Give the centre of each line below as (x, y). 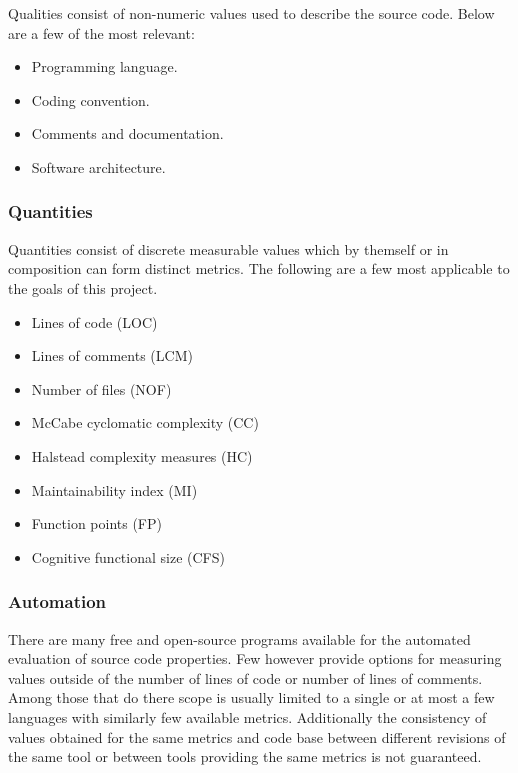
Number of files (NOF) (101, 388)
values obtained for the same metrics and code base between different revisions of (257, 736)
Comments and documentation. (127, 133)
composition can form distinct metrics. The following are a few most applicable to (259, 268)
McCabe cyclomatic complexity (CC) (145, 422)
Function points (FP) (96, 523)
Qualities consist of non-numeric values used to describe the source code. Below (251, 13)
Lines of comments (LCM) (112, 355)
